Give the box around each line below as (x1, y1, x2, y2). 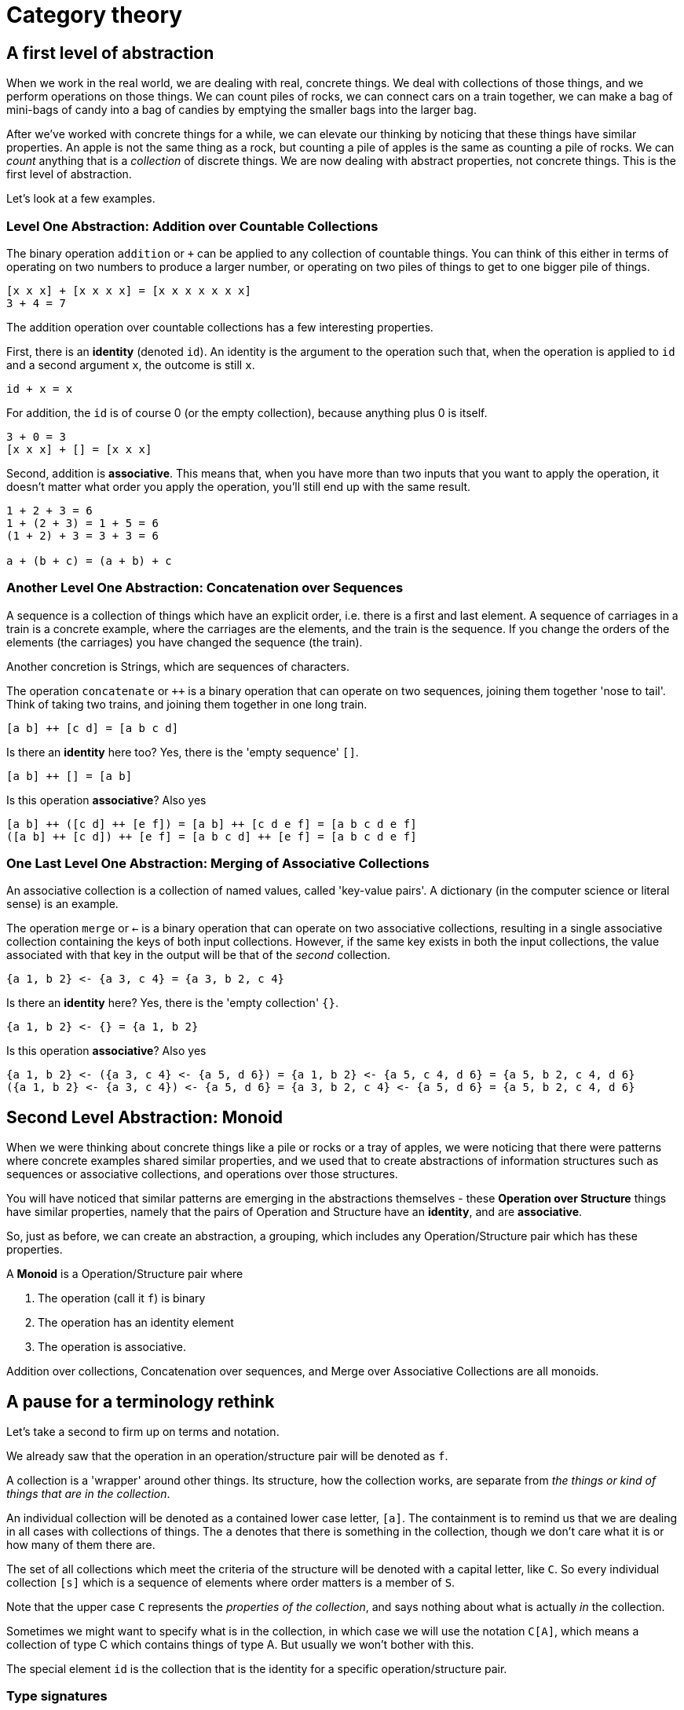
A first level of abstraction (6, 42, 214, 63)
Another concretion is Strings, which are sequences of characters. (6, 659, 350, 673)
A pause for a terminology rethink (6, 1391, 275, 1412)
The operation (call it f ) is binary (38, 1291, 206, 1305)
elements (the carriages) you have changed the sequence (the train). (6, 635, 363, 649)
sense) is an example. (6, 897, 119, 911)
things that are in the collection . (6, 1487, 170, 1501)
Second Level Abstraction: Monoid (6, 1107, 283, 1127)
